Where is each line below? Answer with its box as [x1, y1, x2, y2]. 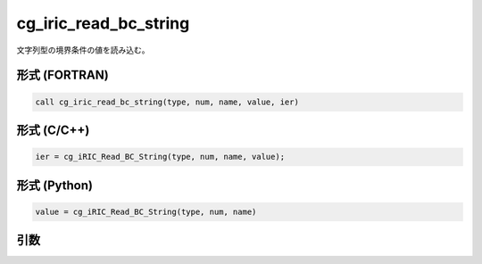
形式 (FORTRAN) [16, 68, 109, 83]
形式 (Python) [16, 177, 94, 193]
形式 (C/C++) [16, 122, 90, 137]
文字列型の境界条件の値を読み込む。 [16, 45, 150, 55]
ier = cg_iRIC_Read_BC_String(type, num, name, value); [35, 152, 286, 162]
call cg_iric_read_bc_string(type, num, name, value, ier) [35, 96, 299, 107]
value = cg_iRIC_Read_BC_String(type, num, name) [35, 206, 257, 217]
